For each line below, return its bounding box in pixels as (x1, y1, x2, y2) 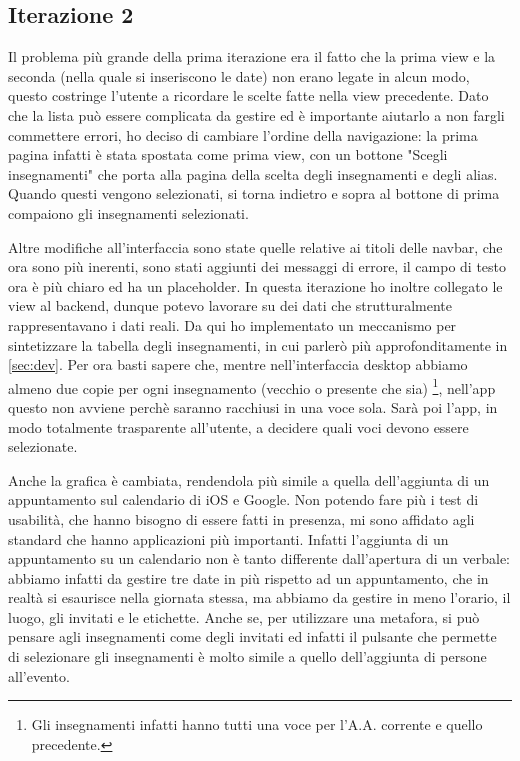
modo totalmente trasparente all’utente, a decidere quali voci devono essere (8, 416, 469, 437)
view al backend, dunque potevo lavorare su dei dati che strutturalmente (8, 295, 453, 316)
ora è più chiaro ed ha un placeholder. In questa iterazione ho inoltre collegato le (8, 275, 503, 296)
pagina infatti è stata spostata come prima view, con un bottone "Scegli (8, 144, 448, 165)
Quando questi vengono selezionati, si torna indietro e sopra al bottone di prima (8, 183, 500, 204)
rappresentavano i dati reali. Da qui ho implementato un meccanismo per (8, 314, 457, 335)
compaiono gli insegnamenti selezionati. (8, 202, 249, 223)
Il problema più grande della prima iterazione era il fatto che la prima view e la (8, 46, 496, 67)
